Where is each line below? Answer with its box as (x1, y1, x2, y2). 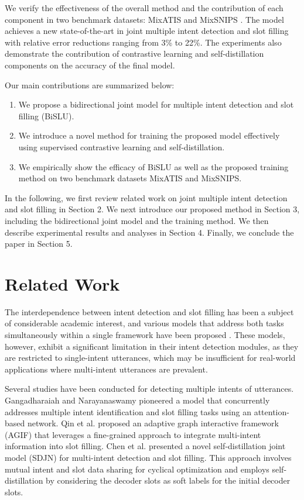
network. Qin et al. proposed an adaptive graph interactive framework (27, 417, 279, 429)
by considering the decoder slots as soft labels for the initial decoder (46, 474, 291, 487)
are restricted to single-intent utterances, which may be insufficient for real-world (5, 351, 296, 364)
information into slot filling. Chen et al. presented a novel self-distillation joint (5, 440, 286, 452)
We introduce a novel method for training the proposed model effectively (18, 129, 280, 142)
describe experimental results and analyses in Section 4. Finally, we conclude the (5, 226, 294, 238)
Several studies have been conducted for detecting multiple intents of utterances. (5, 382, 294, 395)
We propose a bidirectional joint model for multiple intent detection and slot (18, 98, 294, 111)
